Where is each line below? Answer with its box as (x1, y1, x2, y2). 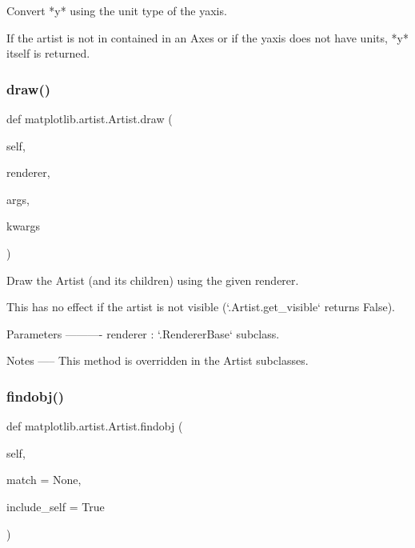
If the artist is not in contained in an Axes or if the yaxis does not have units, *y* (6, 29, 409, 46)
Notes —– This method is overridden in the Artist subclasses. (6, 352, 309, 369)
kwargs (6, 218, 41, 234)
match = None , (6, 471, 82, 488)
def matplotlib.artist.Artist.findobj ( (6, 418, 183, 434)
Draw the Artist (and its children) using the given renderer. (6, 271, 299, 288)
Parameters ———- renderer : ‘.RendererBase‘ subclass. (6, 325, 280, 342)
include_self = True (6, 498, 105, 514)
